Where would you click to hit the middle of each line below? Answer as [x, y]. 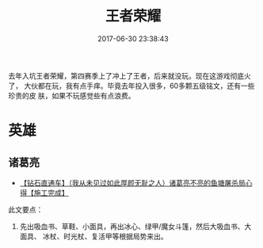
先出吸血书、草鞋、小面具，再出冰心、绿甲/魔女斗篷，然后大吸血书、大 [135, 226]
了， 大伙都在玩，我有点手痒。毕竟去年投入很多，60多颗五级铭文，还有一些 [131, 86]
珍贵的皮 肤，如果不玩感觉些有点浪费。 [72, 95]
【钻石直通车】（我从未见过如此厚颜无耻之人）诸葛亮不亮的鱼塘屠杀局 [132, 182]
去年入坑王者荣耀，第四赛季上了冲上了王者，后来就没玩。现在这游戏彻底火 [130, 75]
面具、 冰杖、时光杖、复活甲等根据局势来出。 [93, 236]
